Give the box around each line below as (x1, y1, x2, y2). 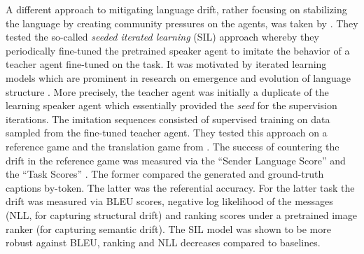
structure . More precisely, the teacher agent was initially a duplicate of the (6, 84, 329, 99)
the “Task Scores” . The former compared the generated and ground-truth (6, 167, 324, 181)
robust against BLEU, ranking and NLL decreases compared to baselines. (6, 235, 321, 250)
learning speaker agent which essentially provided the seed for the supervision (6, 98, 337, 113)
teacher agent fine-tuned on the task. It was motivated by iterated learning (6, 57, 327, 71)
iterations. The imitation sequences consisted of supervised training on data (6, 111, 330, 126)
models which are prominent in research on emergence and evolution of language (6, 70, 351, 85)
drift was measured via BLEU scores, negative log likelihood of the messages (6, 194, 333, 209)
